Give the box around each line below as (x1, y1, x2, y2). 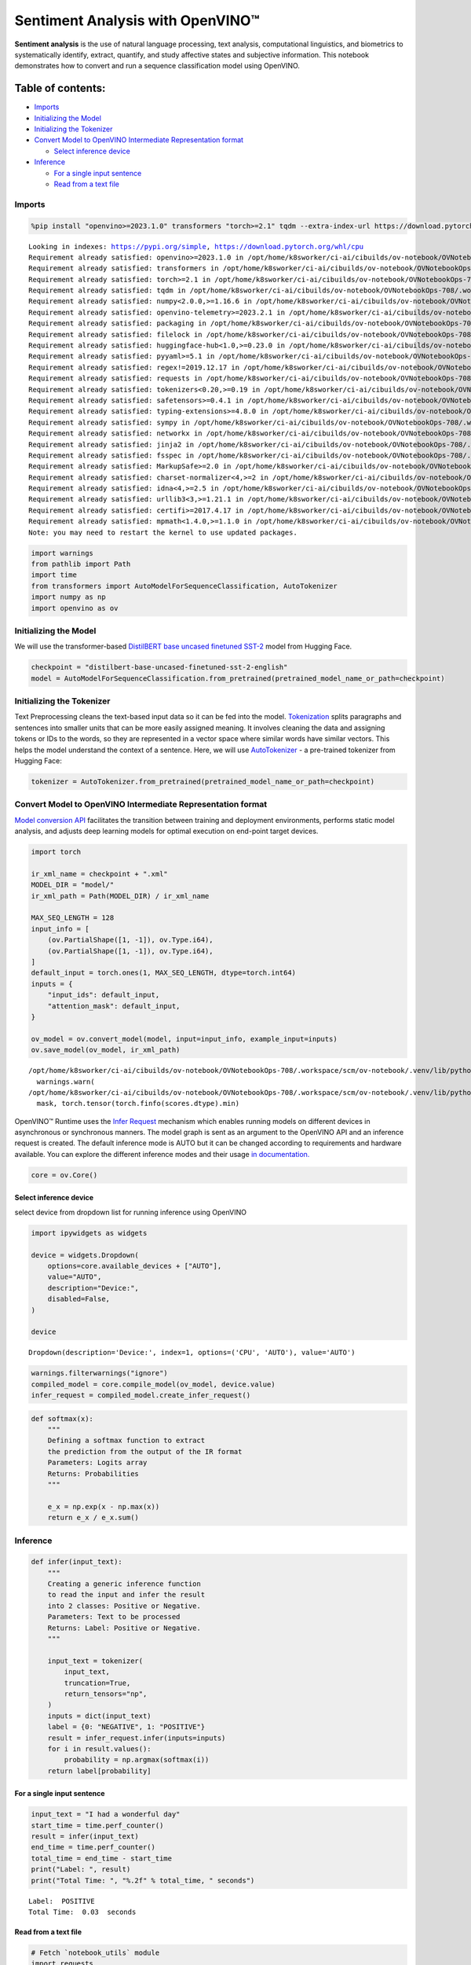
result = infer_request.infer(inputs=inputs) (47, 1733, 226, 1743)
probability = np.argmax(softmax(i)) (64, 1755, 210, 1765)
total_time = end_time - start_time (31, 1853, 173, 1863)
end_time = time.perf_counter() (31, 1843, 156, 1852)
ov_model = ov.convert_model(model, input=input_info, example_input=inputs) (31, 1034, 338, 1043)
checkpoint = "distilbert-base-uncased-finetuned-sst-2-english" (31, 663, 288, 672)
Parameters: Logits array (47, 1458, 148, 1467)
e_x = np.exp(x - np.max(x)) (47, 1502, 160, 1511)
